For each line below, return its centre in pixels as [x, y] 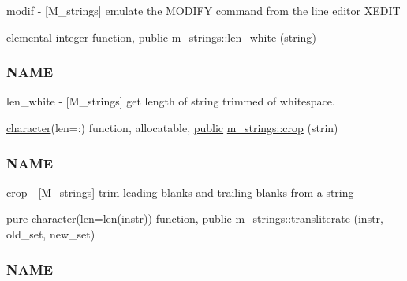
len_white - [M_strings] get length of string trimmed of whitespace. [171, 101]
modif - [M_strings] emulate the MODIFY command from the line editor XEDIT [203, 10]
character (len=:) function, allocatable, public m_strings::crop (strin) [172, 128]
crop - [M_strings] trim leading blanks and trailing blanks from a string [180, 192]
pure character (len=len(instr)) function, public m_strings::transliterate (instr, [195, 218]
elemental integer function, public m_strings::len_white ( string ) [161, 37]
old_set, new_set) [51, 234]
